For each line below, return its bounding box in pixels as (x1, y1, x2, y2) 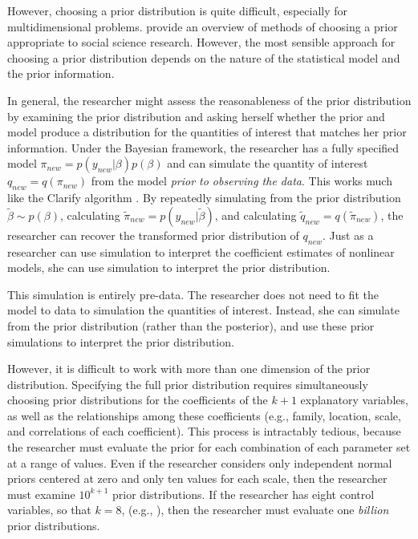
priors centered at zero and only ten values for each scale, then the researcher (7, 470, 388, 487)
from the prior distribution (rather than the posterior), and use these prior (7, 317, 375, 334)
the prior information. (7, 65, 115, 82)
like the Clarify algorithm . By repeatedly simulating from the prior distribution (7, 189, 401, 206)
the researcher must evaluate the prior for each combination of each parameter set (7, 439, 411, 456)
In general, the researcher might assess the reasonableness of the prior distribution (7, 91, 412, 108)
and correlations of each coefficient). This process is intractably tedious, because (7, 423, 401, 440)
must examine (7, 485, 75, 502)
